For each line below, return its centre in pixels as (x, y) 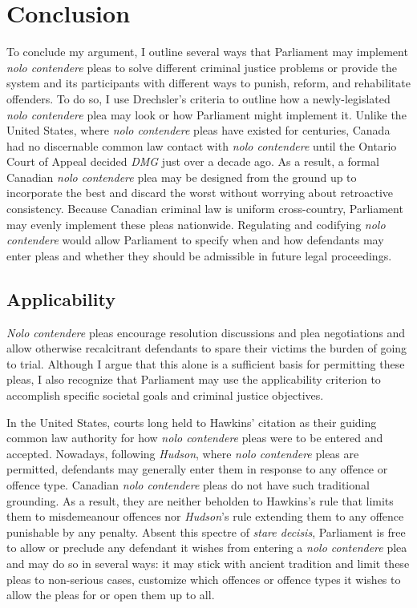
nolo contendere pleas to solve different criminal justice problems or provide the (202, 67)
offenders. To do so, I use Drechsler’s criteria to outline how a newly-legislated (198, 98)
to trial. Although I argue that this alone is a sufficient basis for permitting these (206, 363)
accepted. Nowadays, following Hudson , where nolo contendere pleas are (183, 453)
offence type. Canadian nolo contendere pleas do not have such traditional (188, 484)
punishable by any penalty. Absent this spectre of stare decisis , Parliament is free (206, 531)
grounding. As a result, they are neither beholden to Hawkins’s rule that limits (200, 500)
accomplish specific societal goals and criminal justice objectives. (165, 395)
